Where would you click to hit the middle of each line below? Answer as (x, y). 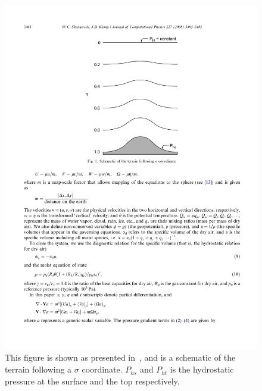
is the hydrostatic (202, 369)
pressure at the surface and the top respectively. (92, 381)
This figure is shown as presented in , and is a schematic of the (120, 357)
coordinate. (102, 369)
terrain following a (38, 369)
